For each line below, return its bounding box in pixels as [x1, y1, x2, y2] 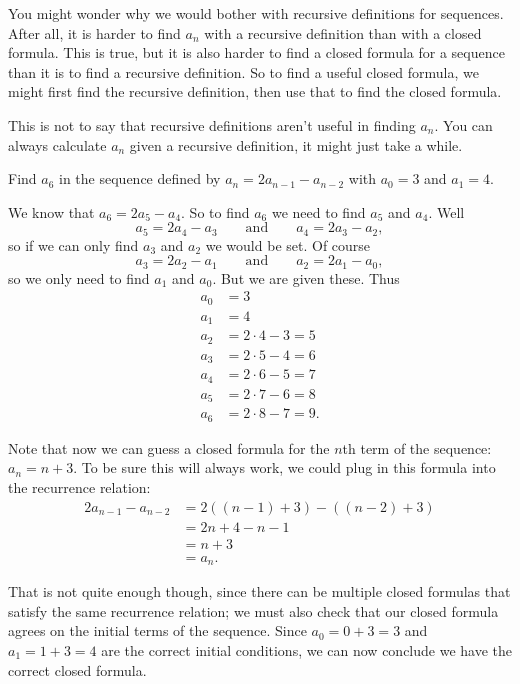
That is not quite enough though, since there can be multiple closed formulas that [8, 581, 511, 602]
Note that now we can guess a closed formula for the [8, 437, 330, 458]
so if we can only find [8, 234, 139, 255]
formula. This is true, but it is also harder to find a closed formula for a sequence [8, 42, 505, 63]
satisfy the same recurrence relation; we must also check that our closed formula [8, 600, 499, 621]
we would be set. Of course [205, 234, 371, 255]
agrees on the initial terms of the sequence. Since [8, 620, 307, 641]
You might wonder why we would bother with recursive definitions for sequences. [8, 3, 504, 23]
